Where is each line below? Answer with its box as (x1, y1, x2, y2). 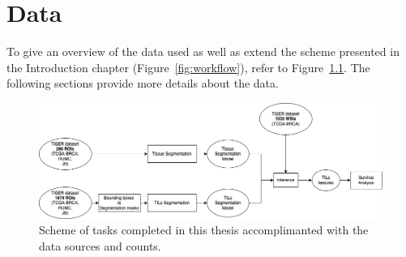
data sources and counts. (39, 238, 161, 254)
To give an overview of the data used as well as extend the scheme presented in (6, 43, 400, 60)
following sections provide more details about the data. (6, 75, 279, 92)
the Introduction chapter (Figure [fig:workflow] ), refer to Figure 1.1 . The (6, 58, 370, 75)
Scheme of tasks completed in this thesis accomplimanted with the (39, 221, 369, 238)
